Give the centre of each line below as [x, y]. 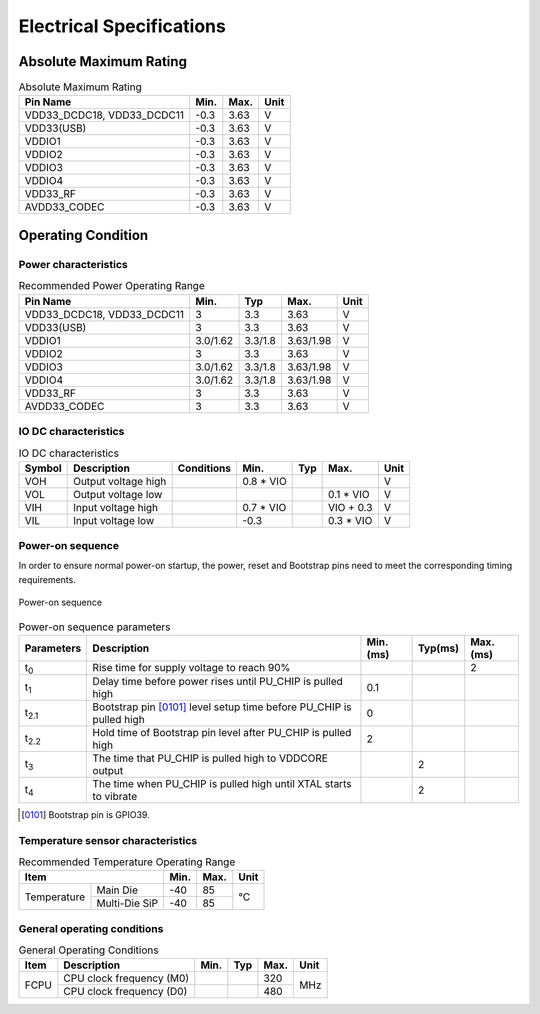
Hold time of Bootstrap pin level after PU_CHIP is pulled [222, 732]
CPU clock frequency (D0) [125, 992]
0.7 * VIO [264, 507]
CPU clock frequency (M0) [126, 978]
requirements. [47, 579]
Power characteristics [73, 264]
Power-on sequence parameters [94, 627]
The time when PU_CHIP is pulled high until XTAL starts [222, 783]
